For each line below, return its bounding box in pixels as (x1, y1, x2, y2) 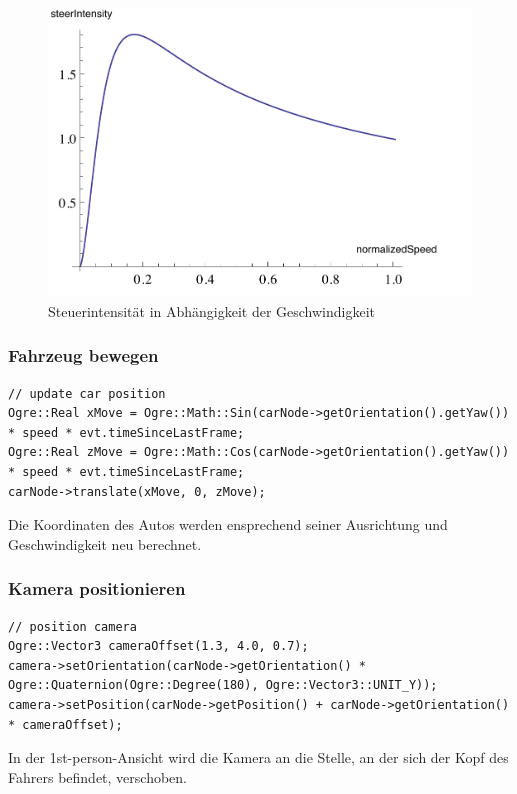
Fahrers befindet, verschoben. (8, 766, 187, 787)
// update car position (8, 386, 166, 401)
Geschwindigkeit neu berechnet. (8, 533, 202, 554)
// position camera (8, 619, 137, 634)
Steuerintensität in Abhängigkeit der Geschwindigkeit (48, 300, 376, 321)
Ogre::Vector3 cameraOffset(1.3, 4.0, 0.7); (8, 639, 309, 654)
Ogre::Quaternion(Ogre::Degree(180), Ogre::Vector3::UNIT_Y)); (8, 678, 438, 693)
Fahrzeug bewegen (8, 343, 159, 368)
